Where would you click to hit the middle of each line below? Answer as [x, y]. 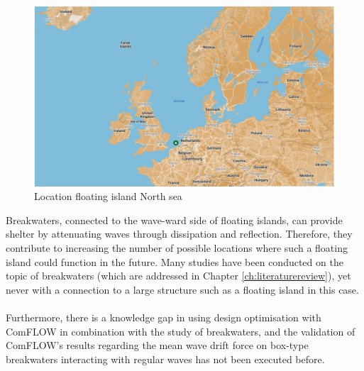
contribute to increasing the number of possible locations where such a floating [177, 248]
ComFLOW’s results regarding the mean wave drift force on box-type [157, 345]
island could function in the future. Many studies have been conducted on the [175, 261]
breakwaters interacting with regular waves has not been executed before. [165, 359]
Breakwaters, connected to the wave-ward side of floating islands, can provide [174, 220]
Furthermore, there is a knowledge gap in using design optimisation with [164, 317]
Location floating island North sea [108, 196]
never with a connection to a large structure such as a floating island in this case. [182, 289]
